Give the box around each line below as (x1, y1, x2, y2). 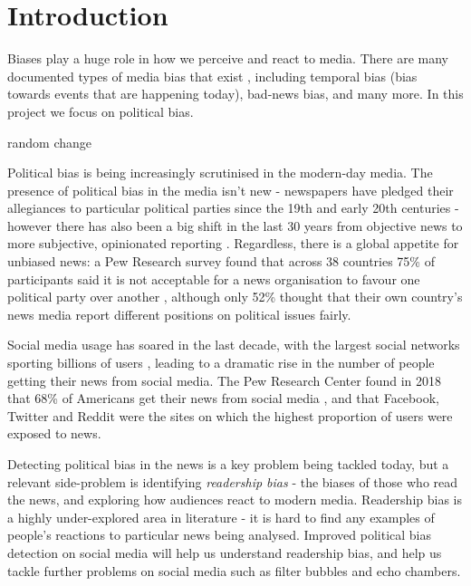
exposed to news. (7, 424, 101, 443)
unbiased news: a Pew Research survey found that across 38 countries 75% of (7, 252, 435, 271)
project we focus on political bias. (7, 101, 194, 120)
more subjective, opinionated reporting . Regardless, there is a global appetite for (7, 234, 459, 253)
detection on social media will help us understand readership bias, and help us (7, 543, 442, 562)
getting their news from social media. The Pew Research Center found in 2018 (7, 370, 442, 389)
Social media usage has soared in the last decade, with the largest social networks (7, 335, 460, 354)
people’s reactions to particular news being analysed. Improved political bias (7, 525, 432, 544)
